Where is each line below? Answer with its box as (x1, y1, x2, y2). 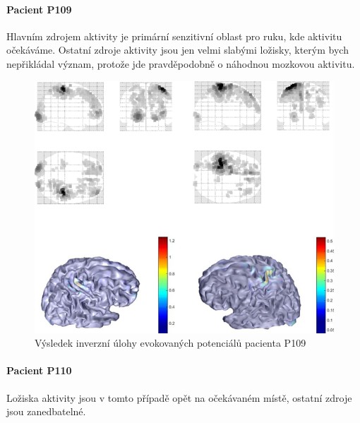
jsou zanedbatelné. (6, 404, 86, 419)
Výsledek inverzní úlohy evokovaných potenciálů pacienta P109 (35, 335, 306, 350)
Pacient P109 (6, 1, 72, 16)
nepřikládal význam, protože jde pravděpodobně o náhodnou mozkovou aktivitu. (6, 56, 355, 71)
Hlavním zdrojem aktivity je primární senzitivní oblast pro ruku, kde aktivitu (6, 28, 342, 43)
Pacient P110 (6, 363, 72, 378)
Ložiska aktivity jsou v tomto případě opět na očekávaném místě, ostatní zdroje (6, 390, 352, 405)
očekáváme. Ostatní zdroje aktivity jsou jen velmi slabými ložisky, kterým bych (6, 42, 349, 57)
